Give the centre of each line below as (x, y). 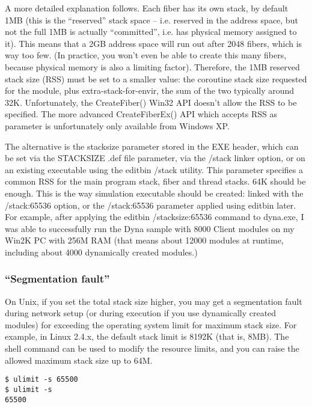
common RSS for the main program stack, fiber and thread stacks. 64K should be (155, 181)
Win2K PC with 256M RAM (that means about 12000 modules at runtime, (144, 240)
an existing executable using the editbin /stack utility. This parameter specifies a (154, 169)
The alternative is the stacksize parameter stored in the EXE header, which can (152, 146)
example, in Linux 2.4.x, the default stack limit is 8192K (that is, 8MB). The (147, 336)
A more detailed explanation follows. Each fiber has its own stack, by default (147, 8)
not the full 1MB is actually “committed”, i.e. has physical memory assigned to (151, 32)
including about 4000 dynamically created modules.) (101, 252)
